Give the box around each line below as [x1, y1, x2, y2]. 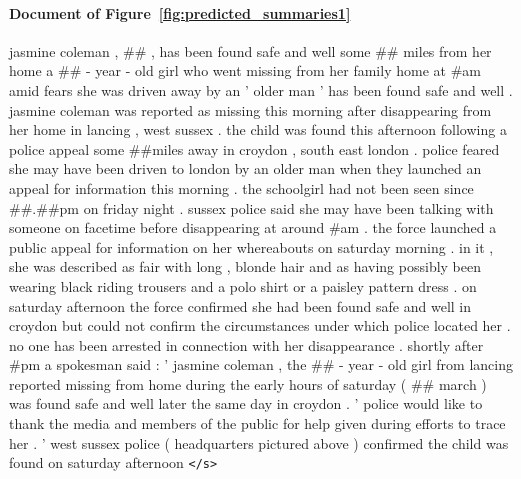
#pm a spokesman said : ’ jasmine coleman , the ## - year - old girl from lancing [9, 354, 513, 375]
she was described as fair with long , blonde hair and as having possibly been [9, 256, 482, 277]
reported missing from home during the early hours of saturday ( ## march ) [9, 373, 487, 394]
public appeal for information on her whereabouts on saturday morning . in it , [9, 236, 494, 257]
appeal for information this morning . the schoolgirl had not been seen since [9, 177, 474, 198]
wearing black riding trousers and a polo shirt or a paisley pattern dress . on [9, 275, 477, 296]
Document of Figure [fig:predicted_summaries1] [9, 2, 351, 23]
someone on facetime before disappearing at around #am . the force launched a [9, 217, 497, 238]
